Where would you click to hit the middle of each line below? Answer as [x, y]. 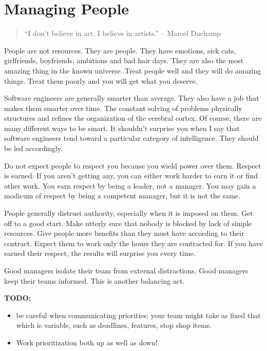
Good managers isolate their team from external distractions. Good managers [126, 270]
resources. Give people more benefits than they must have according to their [124, 233]
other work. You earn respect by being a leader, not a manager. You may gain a [130, 185]
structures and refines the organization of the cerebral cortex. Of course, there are [133, 118]
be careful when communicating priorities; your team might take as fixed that [138, 315]
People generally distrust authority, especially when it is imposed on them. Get [129, 213]
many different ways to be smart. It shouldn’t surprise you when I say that [122, 128]
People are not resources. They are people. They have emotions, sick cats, [120, 50]
